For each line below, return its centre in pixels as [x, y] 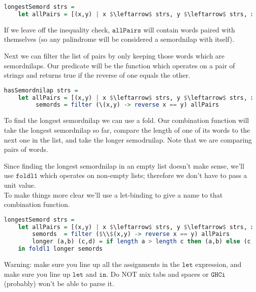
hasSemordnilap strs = [41, 90]
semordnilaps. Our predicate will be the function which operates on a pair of [120, 65]
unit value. [20, 185]
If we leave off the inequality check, [57, 29]
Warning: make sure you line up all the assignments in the [92, 264]
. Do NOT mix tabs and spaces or [158, 274]
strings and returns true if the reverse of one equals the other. [97, 75]
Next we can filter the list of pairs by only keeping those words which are [114, 55]
